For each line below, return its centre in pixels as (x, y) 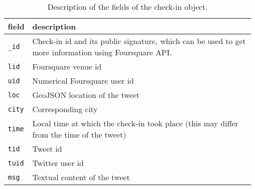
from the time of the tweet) (79, 134)
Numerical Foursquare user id (83, 81)
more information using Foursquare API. (102, 52)
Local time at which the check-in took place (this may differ (135, 123)
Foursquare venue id (67, 66)
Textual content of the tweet (81, 177)
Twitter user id (58, 163)
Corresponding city (65, 109)
